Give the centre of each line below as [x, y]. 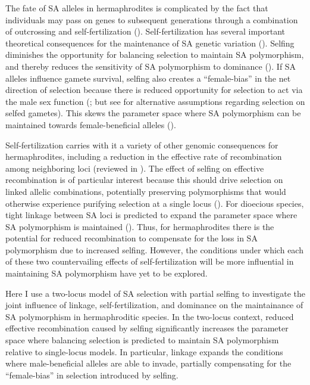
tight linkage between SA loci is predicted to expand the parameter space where [151, 215]
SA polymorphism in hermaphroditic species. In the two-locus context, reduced [150, 316]
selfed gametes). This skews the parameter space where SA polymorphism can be [153, 113]
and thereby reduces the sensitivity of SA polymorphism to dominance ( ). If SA [151, 66]
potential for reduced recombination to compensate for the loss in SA [131, 238]
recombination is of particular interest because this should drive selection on [144, 180]
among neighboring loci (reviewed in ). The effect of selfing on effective [135, 168]
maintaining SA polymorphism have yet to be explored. [107, 273]
